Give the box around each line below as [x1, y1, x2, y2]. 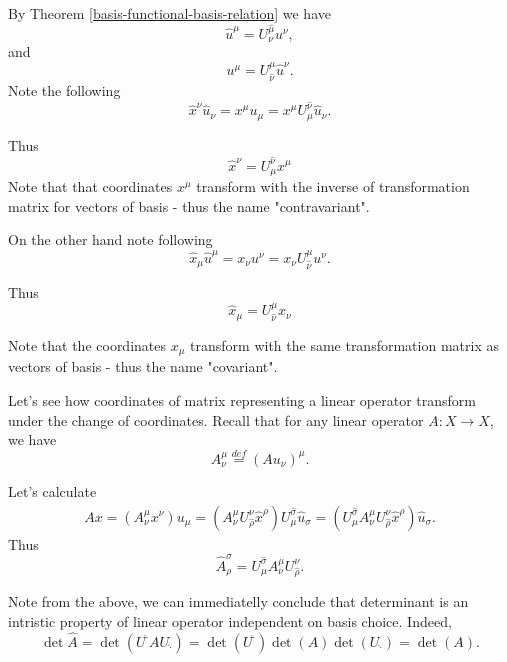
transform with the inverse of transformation [196, 176, 470, 196]
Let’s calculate [8, 480, 97, 501]
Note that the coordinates [8, 334, 167, 355]
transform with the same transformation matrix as [190, 334, 499, 355]
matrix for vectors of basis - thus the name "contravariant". [8, 195, 370, 216]
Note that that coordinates [8, 176, 173, 196]
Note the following [8, 79, 121, 100]
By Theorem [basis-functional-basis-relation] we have [8, 3, 331, 23]
